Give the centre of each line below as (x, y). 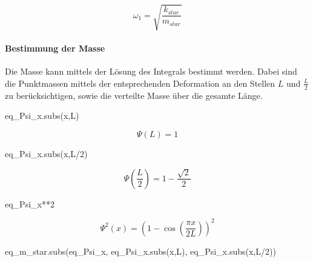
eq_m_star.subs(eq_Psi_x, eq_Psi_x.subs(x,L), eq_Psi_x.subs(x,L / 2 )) (140, 251)
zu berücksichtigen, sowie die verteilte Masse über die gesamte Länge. (134, 95)
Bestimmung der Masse (55, 48)
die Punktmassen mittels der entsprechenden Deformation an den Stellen (140, 83)
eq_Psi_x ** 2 (30, 203)
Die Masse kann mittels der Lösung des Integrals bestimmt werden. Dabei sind (151, 71)
